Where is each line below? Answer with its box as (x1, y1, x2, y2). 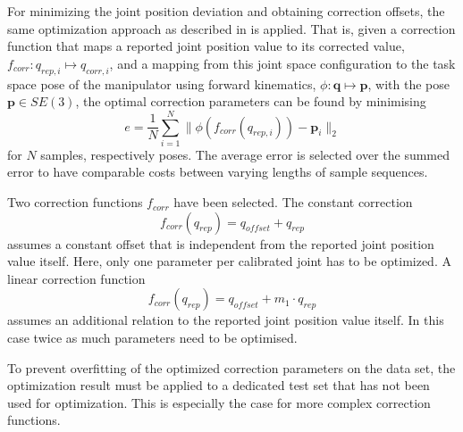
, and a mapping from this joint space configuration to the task (109, 54, 456, 72)
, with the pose (367, 74, 450, 93)
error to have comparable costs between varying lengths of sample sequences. (7, 162, 428, 181)
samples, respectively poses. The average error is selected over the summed (40, 145, 450, 163)
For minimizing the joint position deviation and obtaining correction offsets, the (7, 2, 445, 20)
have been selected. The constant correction (173, 193, 413, 212)
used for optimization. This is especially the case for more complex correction (7, 393, 431, 411)
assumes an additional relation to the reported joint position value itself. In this (7, 311, 444, 329)
